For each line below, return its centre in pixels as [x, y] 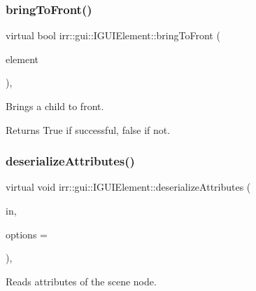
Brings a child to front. [55, 106]
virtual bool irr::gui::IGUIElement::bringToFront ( [113, 35]
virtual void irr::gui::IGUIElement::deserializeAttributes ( [128, 187]
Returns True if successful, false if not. [88, 129]
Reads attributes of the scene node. [81, 281]
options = [27, 234]
